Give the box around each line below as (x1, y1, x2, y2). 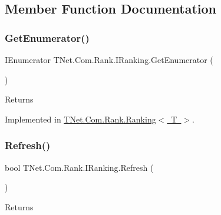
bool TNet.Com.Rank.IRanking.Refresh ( (5, 161, 154, 173)
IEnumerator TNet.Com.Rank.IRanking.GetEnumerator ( (5, 54, 213, 65)
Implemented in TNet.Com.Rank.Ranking (5, 113, 156, 125)
